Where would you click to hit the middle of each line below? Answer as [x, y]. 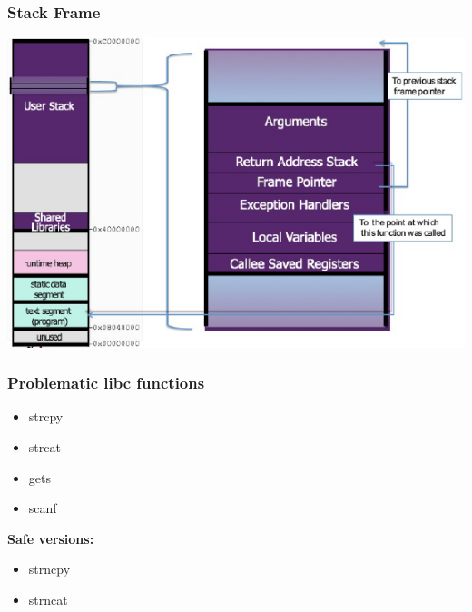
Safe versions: [51, 538]
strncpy [49, 569]
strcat [44, 447]
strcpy [46, 416]
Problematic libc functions [106, 383]
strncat [48, 599]
